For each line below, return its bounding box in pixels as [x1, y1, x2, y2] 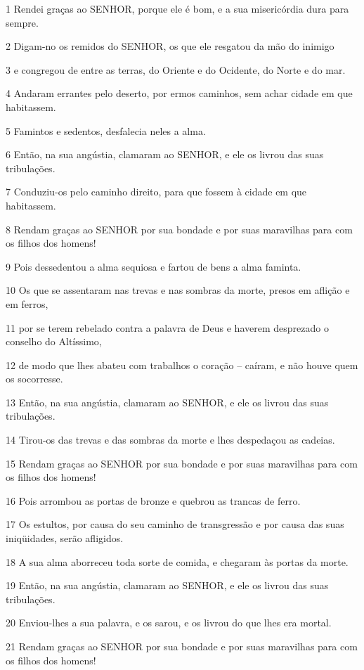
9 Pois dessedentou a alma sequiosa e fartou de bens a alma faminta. [6, 259, 301, 273]
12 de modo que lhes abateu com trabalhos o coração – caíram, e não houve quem [6, 357, 358, 372]
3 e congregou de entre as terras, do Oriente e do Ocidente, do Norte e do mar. [6, 62, 346, 77]
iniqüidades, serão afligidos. [6, 531, 124, 546]
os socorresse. [6, 371, 63, 386]
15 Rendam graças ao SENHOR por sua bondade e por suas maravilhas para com [6, 456, 358, 470]
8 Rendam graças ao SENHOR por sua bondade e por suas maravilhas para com [6, 221, 353, 236]
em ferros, [6, 296, 48, 311]
